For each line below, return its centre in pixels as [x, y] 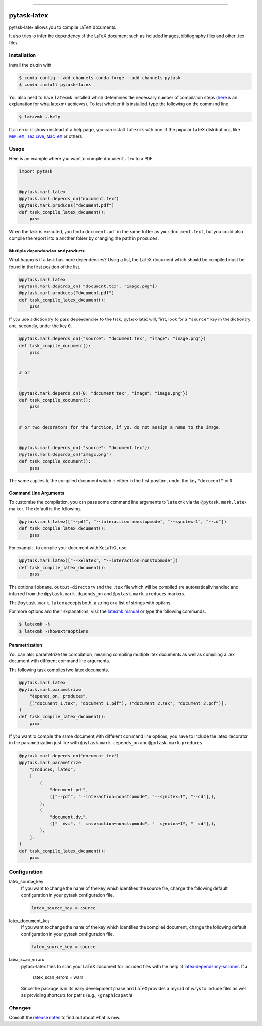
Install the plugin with [30, 65]
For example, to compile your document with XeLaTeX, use [68, 548]
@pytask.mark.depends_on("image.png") [65, 454]
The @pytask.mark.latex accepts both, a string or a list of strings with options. [90, 603]
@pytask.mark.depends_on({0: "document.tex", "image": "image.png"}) [104, 393]
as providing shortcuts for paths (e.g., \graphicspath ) [77, 995]
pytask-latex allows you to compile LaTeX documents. [63, 27]
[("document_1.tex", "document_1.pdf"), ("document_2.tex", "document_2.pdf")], [128, 703]
